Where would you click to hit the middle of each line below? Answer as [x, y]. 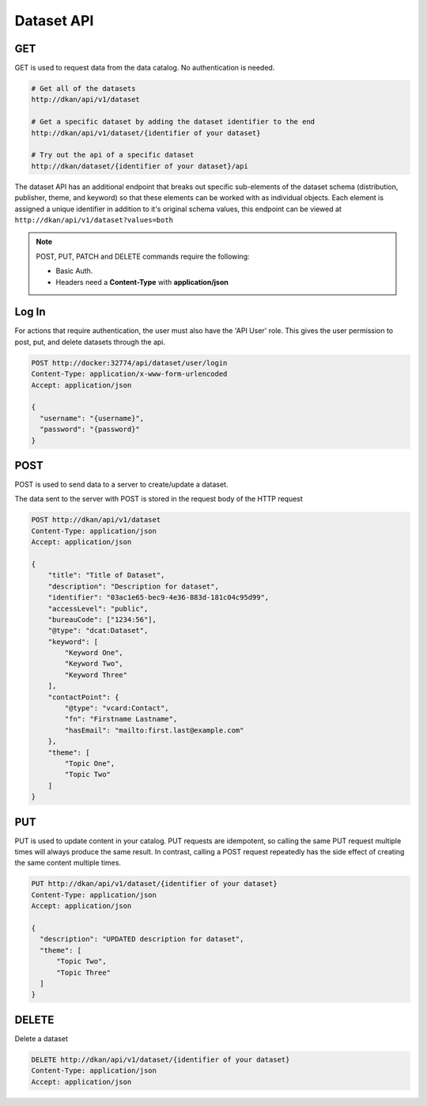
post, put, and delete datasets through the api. [90, 342]
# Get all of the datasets [83, 89]
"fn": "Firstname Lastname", [121, 719]
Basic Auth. [74, 271]
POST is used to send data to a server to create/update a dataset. [121, 485]
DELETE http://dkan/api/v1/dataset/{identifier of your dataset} [161, 1059]
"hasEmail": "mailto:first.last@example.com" [154, 730]
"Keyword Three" [96, 675]
